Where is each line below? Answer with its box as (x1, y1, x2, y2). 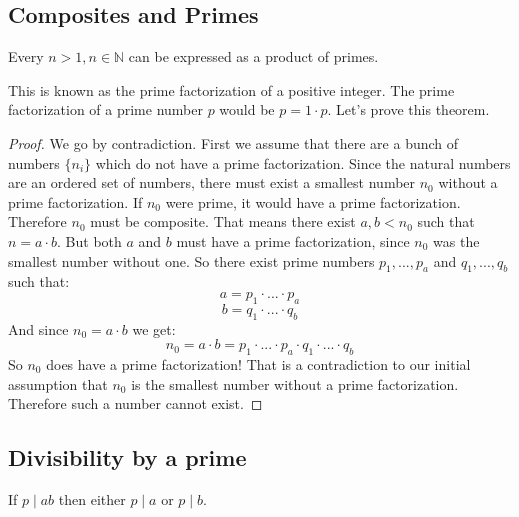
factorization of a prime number (8, 99, 203, 120)
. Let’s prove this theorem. (327, 99, 490, 120)
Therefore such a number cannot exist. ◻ (8, 393, 263, 414)
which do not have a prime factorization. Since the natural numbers (95, 152, 511, 173)
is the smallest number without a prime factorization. (131, 373, 459, 394)
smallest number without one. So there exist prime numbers (8, 250, 375, 271)
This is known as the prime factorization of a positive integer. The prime (8, 79, 455, 100)
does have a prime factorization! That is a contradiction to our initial (46, 353, 471, 374)
